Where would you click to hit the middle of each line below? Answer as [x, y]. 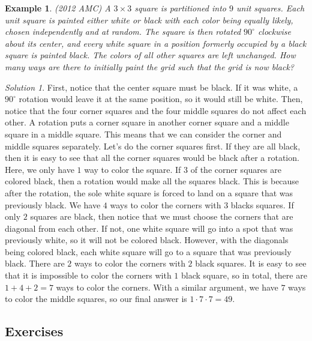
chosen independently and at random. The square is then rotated [123, 32]
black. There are [35, 263]
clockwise [274, 32]
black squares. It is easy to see [251, 263]
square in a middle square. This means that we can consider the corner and [143, 134]
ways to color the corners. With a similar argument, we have [167, 287]
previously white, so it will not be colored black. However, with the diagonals [147, 240]
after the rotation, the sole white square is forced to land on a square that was [149, 192]
